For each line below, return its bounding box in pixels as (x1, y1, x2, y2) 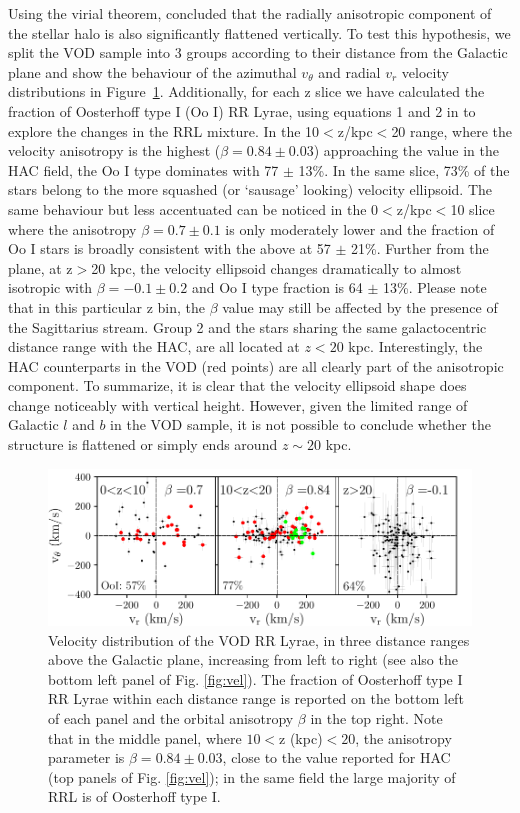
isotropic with (8, 277, 93, 298)
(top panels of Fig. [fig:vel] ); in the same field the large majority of (48, 766, 456, 787)
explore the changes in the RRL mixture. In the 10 (8, 120, 320, 141)
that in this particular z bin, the (8, 296, 205, 317)
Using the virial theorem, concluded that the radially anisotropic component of (8, 3, 492, 23)
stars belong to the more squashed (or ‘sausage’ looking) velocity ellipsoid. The (8, 179, 493, 200)
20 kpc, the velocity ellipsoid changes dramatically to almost (91, 257, 462, 278)
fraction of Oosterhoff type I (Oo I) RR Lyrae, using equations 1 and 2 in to (8, 100, 476, 121)
